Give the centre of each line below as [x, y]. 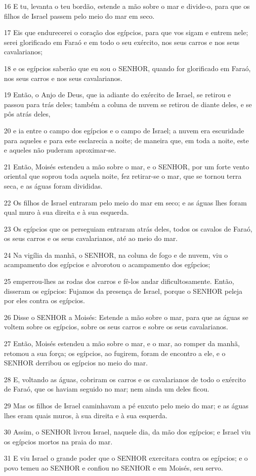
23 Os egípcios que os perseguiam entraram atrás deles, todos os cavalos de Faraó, [128, 228]
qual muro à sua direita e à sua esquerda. [66, 212]
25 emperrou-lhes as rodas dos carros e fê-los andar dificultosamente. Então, [119, 281]
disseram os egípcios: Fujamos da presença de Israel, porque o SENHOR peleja [123, 291]
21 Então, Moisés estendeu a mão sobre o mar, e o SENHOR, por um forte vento [127, 166]
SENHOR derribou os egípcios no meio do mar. [76, 363]
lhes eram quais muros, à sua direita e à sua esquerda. [86, 415]
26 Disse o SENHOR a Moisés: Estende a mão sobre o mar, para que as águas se [126, 317]
